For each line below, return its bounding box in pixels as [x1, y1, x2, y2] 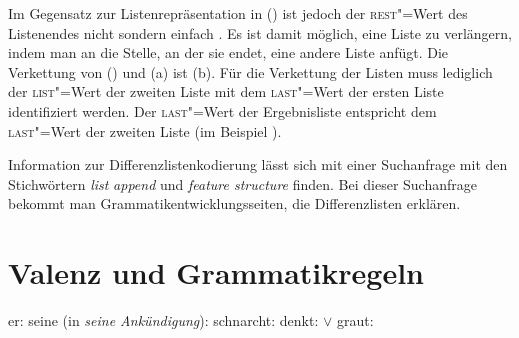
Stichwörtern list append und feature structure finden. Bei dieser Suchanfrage [8, 173, 477, 194]
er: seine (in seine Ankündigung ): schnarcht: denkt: [8, 310, 319, 331]
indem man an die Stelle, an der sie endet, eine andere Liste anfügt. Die [8, 42, 449, 63]
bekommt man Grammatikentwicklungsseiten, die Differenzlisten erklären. [8, 193, 461, 214]
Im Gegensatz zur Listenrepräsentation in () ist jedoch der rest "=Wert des [8, 3, 468, 23]
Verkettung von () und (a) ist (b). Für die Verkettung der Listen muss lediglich [8, 61, 493, 82]
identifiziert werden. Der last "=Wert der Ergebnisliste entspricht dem [8, 100, 437, 121]
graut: [337, 310, 374, 331]
